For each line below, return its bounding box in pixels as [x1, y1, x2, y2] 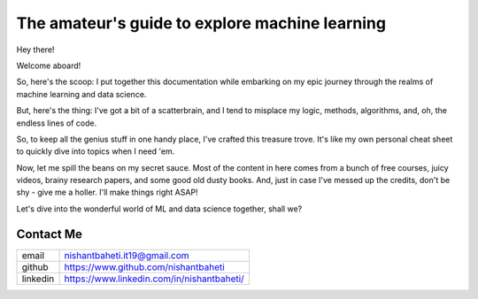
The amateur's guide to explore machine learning [16, 13, 387, 33]
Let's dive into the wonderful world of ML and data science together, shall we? [16, 203, 303, 214]
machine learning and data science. [16, 88, 147, 99]
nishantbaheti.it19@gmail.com [64, 249, 189, 261]
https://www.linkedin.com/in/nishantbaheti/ [64, 272, 245, 285]
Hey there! [16, 44, 55, 55]
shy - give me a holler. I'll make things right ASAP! [16, 187, 198, 198]
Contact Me [16, 226, 83, 241]
